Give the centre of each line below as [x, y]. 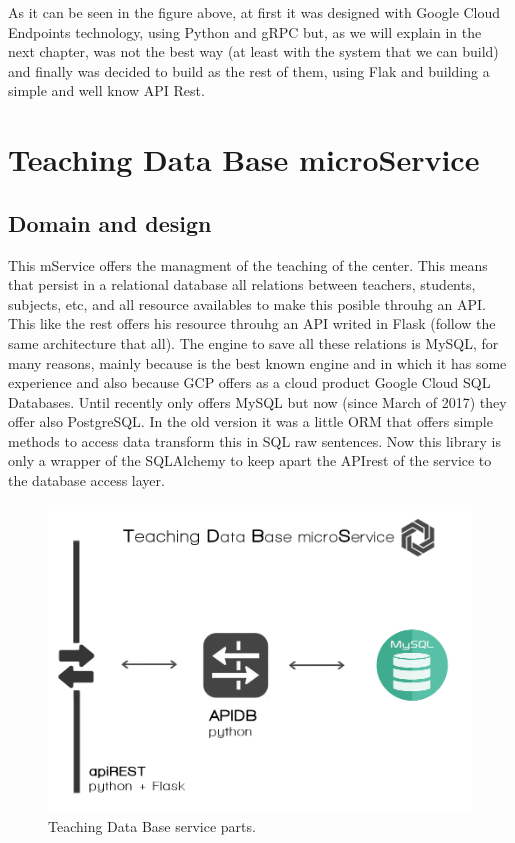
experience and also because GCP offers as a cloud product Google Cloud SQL [249, 382]
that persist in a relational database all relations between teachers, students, [242, 284]
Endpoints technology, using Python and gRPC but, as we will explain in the [245, 31]
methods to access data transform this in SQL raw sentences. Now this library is [254, 440]
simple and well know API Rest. [106, 90]
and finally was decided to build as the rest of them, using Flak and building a [249, 70]
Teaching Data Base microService [244, 159]
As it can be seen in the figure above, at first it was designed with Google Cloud [254, 12]
